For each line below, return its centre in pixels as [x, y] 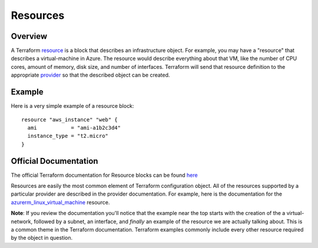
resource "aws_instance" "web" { [69, 120]
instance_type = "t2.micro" [68, 136]
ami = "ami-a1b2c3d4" [74, 128]
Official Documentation [54, 161]
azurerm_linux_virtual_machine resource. [60, 202]
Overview [29, 36]
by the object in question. [42, 238]
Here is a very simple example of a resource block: [72, 106]
